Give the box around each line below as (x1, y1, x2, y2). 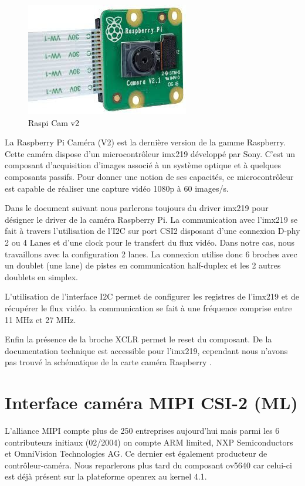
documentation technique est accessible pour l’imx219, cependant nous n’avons (5, 344, 288, 356)
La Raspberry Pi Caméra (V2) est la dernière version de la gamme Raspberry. (5, 136, 286, 148)
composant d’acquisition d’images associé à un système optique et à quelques (5, 159, 282, 171)
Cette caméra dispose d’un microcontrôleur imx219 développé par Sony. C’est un (5, 147, 296, 159)
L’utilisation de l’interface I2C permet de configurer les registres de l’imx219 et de (5, 290, 299, 303)
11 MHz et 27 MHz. (5, 313, 76, 325)
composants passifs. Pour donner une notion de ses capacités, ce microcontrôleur (5, 170, 294, 182)
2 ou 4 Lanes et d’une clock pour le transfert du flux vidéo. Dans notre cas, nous (5, 236, 295, 248)
